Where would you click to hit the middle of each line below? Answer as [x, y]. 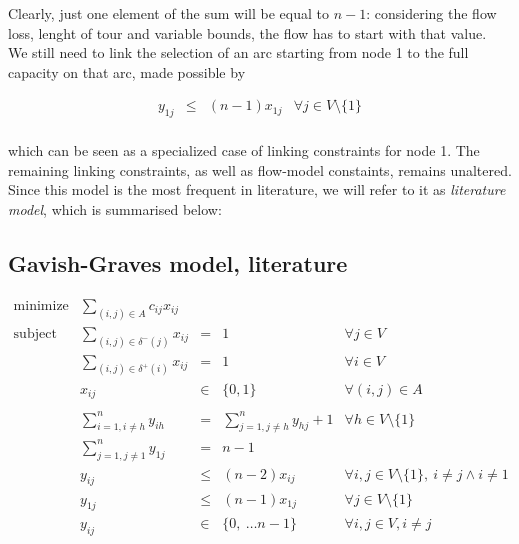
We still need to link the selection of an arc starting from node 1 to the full [238, 52]
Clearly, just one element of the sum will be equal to [169, 13]
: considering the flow [431, 13]
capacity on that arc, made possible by [127, 71]
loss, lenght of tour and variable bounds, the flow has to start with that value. [247, 32]
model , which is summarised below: [115, 209]
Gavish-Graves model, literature [178, 263]
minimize [41, 305]
